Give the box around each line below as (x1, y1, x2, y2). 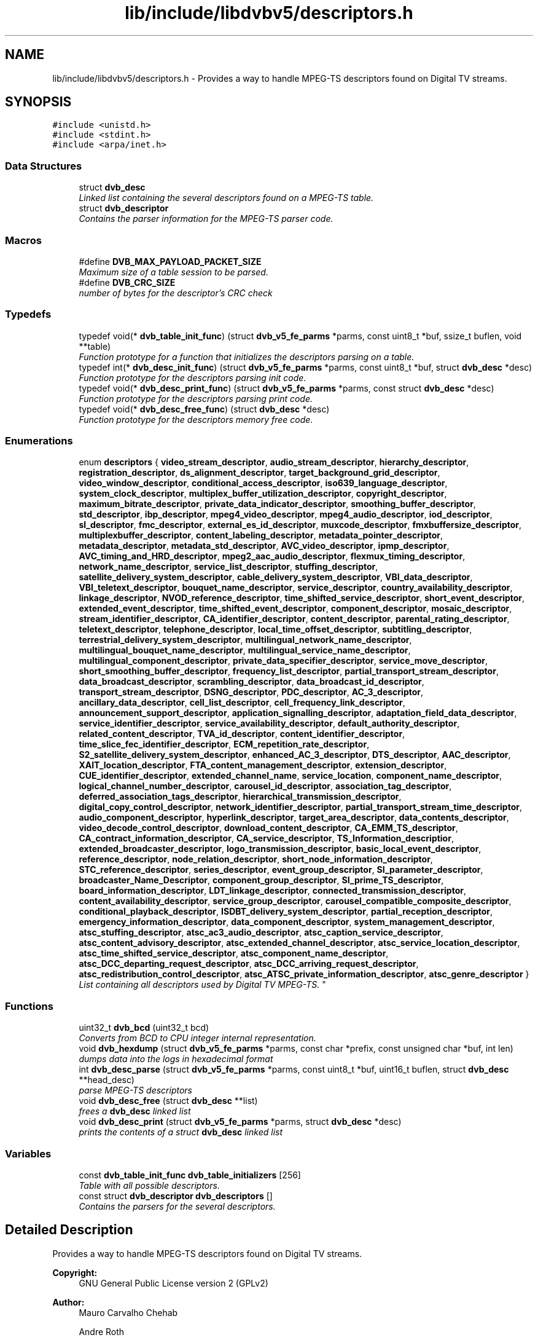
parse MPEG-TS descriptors (79, 1085, 192, 1096)
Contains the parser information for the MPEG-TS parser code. (79, 213, 333, 224)
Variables (5, 1147, 52, 1160)
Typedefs (5, 308, 52, 321)
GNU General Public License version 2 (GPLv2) (79, 1277, 268, 1288)
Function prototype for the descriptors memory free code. (79, 414, 313, 425)
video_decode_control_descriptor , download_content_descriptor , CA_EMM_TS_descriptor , (79, 822, 458, 834)
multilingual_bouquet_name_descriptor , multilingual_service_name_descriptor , (79, 645, 411, 656)
